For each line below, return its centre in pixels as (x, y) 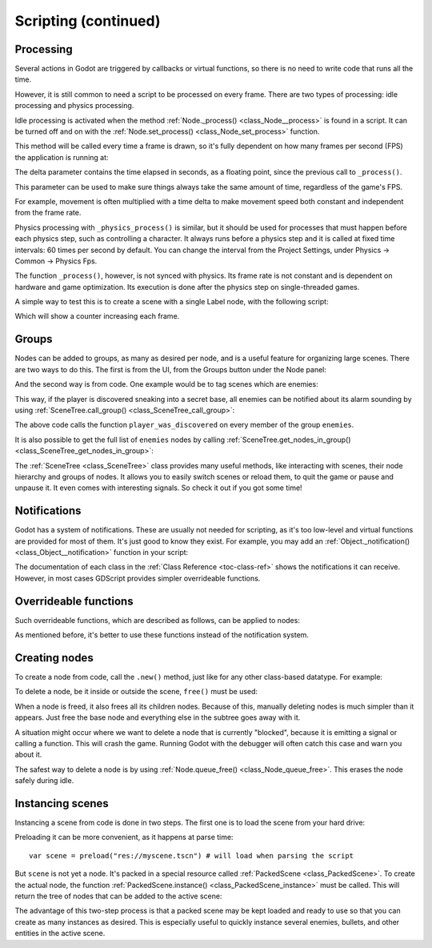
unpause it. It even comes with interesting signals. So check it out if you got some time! (159, 488)
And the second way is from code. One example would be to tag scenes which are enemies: (167, 384)
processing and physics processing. (74, 106)
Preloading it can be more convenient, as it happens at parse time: (124, 838)
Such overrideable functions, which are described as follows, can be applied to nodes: (157, 620)
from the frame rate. (48, 213)
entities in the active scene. (60, 934)
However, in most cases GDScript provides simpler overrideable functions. (138, 578)
